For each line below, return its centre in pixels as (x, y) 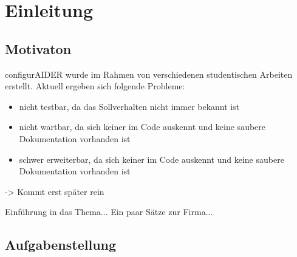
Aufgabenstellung (61, 245)
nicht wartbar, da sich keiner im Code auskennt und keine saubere (142, 127)
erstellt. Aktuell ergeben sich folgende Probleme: (95, 86)
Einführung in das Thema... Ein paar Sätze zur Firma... (109, 212)
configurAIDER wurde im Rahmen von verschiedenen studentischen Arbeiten (149, 74)
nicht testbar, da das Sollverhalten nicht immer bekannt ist (129, 106)
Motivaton (38, 48)
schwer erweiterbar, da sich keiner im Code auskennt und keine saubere (152, 159)
